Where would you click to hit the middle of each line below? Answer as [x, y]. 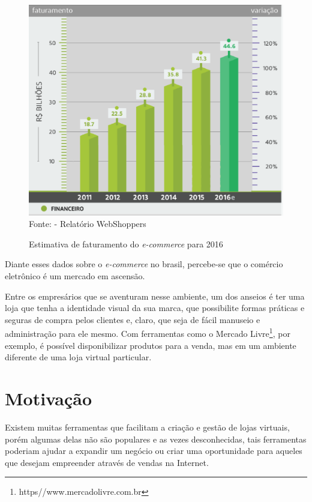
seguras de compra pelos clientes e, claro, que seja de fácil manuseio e [133, 319]
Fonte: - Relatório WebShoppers [88, 224]
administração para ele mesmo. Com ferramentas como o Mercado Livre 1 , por [148, 333]
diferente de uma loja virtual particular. [78, 357]
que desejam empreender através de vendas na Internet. [107, 462]
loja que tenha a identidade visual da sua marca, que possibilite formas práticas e [155, 308]
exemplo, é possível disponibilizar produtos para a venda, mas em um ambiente [151, 345]
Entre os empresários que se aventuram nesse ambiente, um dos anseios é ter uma [155, 296]
